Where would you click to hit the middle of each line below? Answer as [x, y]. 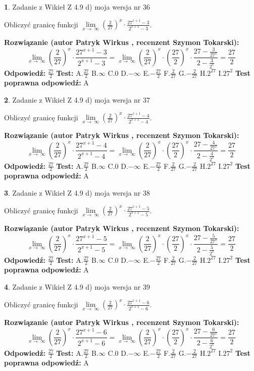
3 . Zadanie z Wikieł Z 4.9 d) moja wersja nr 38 [77, 192]
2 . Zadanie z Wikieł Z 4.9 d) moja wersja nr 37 [77, 99]
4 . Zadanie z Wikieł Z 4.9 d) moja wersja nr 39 [77, 286]
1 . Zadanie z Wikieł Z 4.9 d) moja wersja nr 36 [77, 7]
